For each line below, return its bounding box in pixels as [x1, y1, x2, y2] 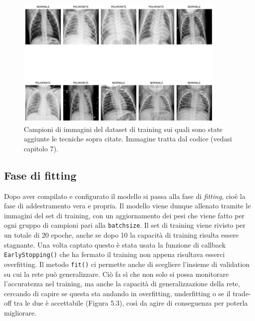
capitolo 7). [24, 143, 59, 153]
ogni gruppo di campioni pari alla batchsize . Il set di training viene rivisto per [4, 220, 246, 230]
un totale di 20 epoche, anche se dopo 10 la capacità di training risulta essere [4, 230, 239, 240]
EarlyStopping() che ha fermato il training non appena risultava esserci [4, 249, 225, 259]
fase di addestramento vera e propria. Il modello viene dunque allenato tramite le [4, 200, 251, 211]
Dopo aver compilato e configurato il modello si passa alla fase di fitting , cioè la [4, 191, 246, 201]
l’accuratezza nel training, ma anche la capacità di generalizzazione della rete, [4, 278, 240, 289]
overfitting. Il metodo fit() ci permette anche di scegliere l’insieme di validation [4, 258, 250, 269]
